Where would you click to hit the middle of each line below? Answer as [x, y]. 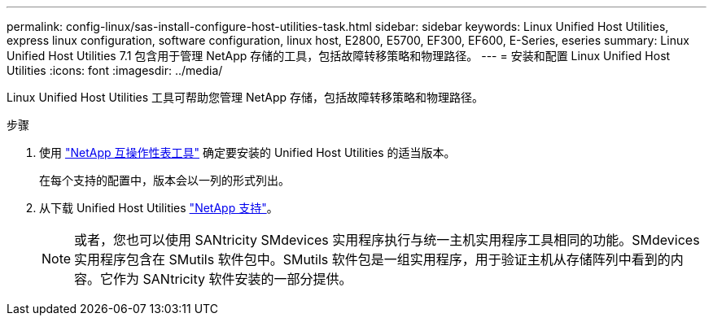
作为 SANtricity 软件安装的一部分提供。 [233, 279]
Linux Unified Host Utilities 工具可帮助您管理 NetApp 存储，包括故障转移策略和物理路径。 [245, 97]
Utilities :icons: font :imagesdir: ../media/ [115, 70]
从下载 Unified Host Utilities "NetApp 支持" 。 [159, 208]
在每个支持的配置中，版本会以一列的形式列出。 [164, 180]
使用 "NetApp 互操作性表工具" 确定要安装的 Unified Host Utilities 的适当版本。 [247, 152]
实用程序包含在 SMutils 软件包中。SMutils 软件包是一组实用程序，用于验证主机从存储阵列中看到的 [372, 259]
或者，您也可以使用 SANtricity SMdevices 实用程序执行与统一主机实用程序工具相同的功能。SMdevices [387, 240]
